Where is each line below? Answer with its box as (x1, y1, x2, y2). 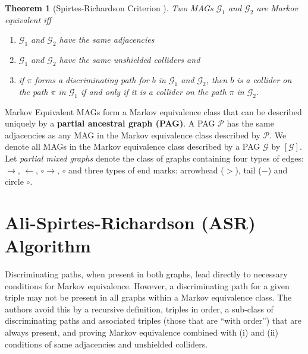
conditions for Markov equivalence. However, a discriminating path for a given (5, 279, 290, 292)
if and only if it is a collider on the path (80, 85, 227, 97)
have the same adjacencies (59, 33, 155, 46)
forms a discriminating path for (34, 73, 149, 86)
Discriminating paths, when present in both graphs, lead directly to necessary (5, 268, 288, 280)
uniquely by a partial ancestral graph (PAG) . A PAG (5, 117, 215, 129)
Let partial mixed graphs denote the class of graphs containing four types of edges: (5, 151, 304, 164)
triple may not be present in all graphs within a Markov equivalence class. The (5, 291, 292, 304)
